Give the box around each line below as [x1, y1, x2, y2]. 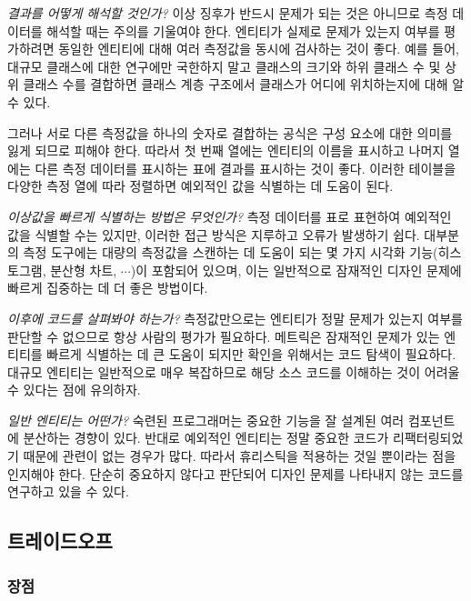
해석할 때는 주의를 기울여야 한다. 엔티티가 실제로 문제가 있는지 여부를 [46, 21, 440, 40]
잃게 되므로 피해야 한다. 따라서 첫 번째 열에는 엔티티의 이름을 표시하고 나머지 [7, 141, 445, 160]
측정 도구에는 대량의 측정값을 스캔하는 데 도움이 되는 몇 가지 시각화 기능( [23, 243, 438, 262]
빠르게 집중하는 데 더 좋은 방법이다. [7, 278, 208, 297]
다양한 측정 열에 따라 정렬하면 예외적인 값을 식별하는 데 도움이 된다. [7, 176, 394, 195]
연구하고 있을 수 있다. [7, 482, 129, 501]
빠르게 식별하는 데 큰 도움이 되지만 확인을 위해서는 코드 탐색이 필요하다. [46, 345, 456, 364]
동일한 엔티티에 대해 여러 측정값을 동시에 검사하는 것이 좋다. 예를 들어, [58, 39, 459, 58]
